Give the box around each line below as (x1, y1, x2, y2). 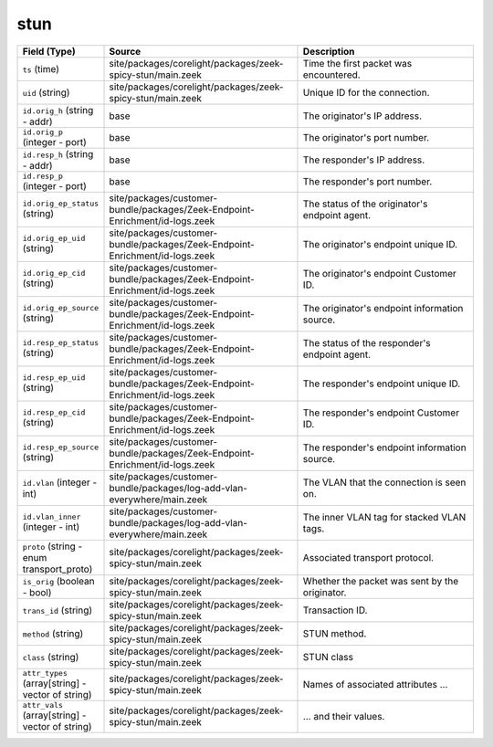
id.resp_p (22, 171, 64, 181)
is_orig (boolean (22, 574, 95, 587)
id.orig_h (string (22, 103, 94, 116)
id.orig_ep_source (22, 303, 100, 313)
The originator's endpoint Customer (302, 267, 456, 279)
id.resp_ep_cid (22, 407, 86, 417)
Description (302, 45, 355, 58)
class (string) (22, 650, 79, 663)
